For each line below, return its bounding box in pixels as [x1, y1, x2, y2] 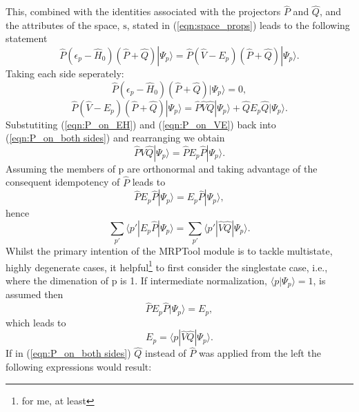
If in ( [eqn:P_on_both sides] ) [6, 346, 131, 360]
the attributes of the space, [6, 17, 120, 32]
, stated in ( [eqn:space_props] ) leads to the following [126, 17, 350, 32]
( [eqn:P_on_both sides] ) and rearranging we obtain [6, 130, 225, 145]
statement [6, 31, 48, 46]
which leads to [6, 315, 66, 329]
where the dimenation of [6, 273, 108, 287]
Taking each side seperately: [6, 66, 124, 80]
